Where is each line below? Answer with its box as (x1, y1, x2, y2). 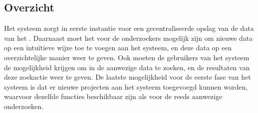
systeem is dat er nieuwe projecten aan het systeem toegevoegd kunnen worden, (4, 81, 248, 92)
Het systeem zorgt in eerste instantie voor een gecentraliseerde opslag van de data (4, 23, 254, 33)
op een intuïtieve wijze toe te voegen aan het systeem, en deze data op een (4, 42, 232, 53)
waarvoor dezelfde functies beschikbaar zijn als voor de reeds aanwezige (4, 91, 223, 102)
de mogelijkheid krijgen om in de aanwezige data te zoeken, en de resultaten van (4, 62, 250, 72)
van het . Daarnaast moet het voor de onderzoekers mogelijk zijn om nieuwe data (4, 32, 253, 43)
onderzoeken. (4, 101, 43, 111)
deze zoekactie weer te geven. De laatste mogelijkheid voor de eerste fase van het (4, 72, 251, 82)
